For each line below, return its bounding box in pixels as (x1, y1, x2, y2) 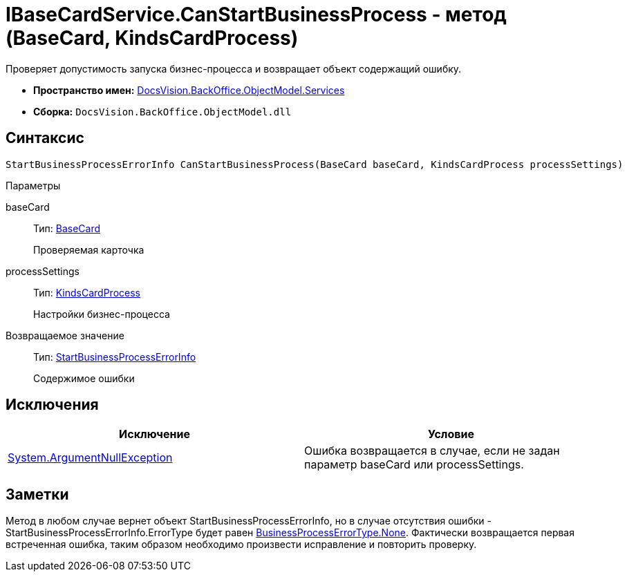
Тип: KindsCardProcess (33, 286, 140, 299)
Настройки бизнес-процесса (33, 308, 170, 320)
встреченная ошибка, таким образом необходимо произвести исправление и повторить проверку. (6, 538, 477, 551)
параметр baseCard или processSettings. (304, 457, 524, 472)
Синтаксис (6, 129, 84, 147)
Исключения (6, 396, 99, 414)
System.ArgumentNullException (8, 451, 173, 465)
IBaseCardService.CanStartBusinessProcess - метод (6, 3, 507, 26)
